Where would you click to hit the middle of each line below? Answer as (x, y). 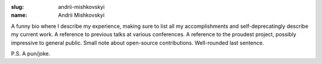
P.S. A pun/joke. (31, 53)
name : (19, 15)
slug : (17, 7)
